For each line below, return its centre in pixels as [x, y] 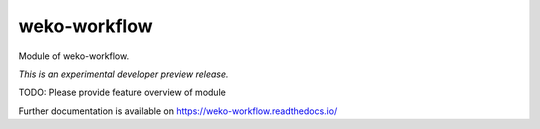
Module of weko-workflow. [74, 56]
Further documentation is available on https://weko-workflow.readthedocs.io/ [178, 111]
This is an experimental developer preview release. [123, 74]
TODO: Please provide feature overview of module [122, 92]
